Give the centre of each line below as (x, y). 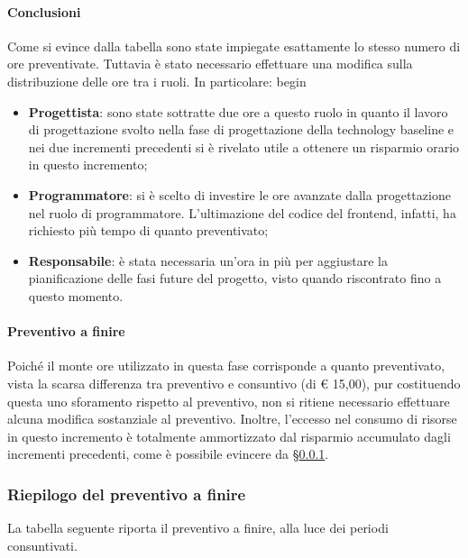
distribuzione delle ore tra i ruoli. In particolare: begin (157, 81)
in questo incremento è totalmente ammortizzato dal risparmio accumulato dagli (229, 436)
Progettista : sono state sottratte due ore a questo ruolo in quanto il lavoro (238, 111)
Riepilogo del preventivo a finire (127, 494)
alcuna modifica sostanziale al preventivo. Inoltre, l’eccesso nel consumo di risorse (232, 419)
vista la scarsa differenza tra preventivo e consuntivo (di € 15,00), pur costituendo (234, 383)
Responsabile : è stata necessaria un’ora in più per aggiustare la (208, 260)
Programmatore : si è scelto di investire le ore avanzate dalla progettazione (239, 194)
